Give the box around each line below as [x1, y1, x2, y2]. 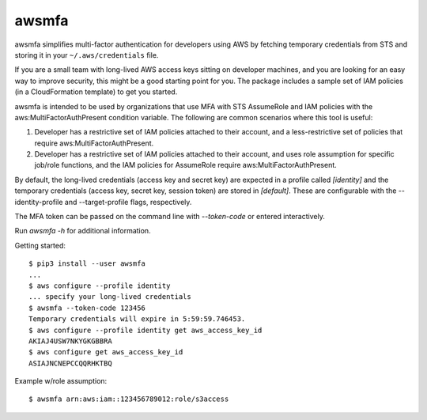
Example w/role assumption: [14, 376, 108, 386]
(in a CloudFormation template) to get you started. [14, 87, 178, 96]
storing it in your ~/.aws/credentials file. [14, 50, 159, 59]
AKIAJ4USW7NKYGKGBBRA [28, 336, 112, 346]
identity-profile [14, 197, 63, 206]
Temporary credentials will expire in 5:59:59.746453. [28, 315, 246, 324]
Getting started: [14, 240, 66, 250]
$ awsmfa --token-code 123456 [28, 303, 146, 312]
